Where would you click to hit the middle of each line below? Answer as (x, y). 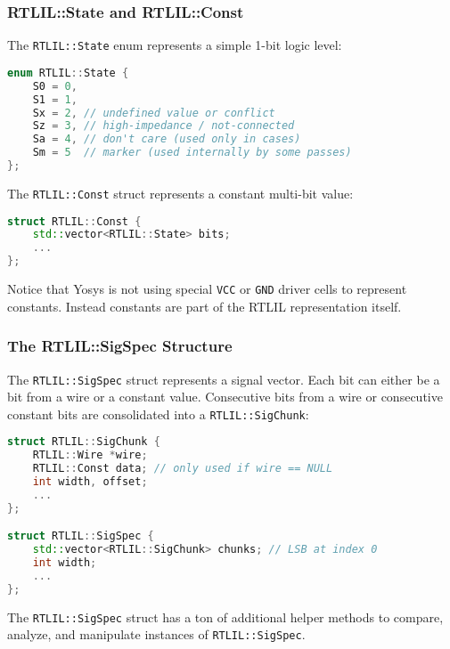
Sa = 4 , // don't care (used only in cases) (167, 139)
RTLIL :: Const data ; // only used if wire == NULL (183, 469)
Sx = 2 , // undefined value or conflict (154, 113)
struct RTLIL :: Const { (74, 221)
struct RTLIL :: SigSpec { (81, 536)
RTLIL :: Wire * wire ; (90, 455)
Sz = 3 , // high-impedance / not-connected (164, 126)
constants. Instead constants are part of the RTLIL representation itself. (205, 306)
